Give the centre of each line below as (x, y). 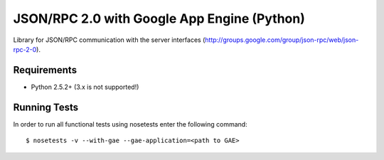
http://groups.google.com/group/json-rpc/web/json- (282, 40)
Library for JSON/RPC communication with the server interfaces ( (109, 40)
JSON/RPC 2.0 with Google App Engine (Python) (159, 18)
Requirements (45, 70)
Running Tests (46, 107)
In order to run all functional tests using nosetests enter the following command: (130, 124)
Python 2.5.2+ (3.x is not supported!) (85, 87)
